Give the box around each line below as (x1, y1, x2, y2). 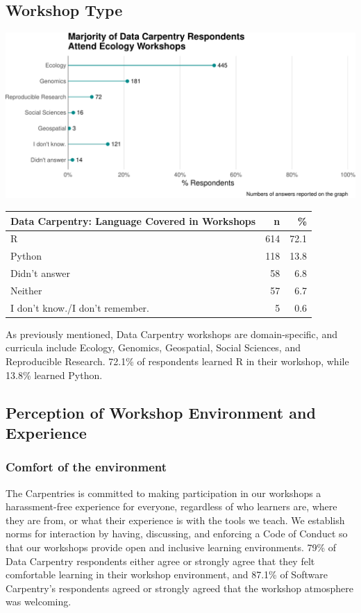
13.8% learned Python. (6, 367, 103, 382)
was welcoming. (6, 594, 72, 609)
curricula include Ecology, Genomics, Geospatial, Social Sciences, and (6, 340, 301, 355)
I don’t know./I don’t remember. (10, 300, 149, 314)
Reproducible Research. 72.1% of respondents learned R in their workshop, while (6, 354, 349, 369)
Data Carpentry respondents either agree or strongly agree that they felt (6, 553, 315, 568)
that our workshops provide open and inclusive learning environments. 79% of (6, 539, 337, 554)
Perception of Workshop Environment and (6, 401, 316, 423)
